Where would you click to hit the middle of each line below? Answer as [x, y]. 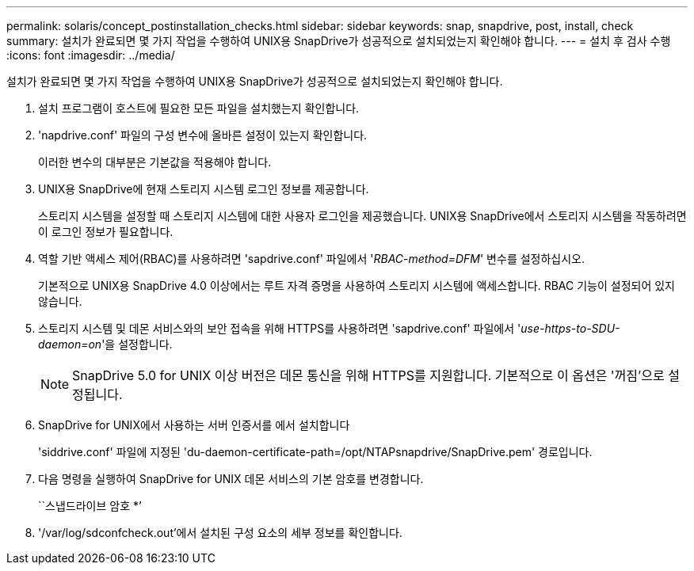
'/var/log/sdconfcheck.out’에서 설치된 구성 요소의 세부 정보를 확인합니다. [220, 533]
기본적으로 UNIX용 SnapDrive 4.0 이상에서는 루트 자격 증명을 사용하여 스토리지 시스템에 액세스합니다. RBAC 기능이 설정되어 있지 [357, 285]
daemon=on [70, 344]
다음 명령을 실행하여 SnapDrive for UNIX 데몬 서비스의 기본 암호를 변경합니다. [231, 479]
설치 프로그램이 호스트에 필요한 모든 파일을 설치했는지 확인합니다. [199, 108]
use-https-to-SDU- [570, 328]
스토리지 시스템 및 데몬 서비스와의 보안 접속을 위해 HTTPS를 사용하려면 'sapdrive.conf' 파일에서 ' [280, 328]
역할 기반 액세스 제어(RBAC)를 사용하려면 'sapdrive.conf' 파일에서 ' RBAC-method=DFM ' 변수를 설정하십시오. [312, 259]
